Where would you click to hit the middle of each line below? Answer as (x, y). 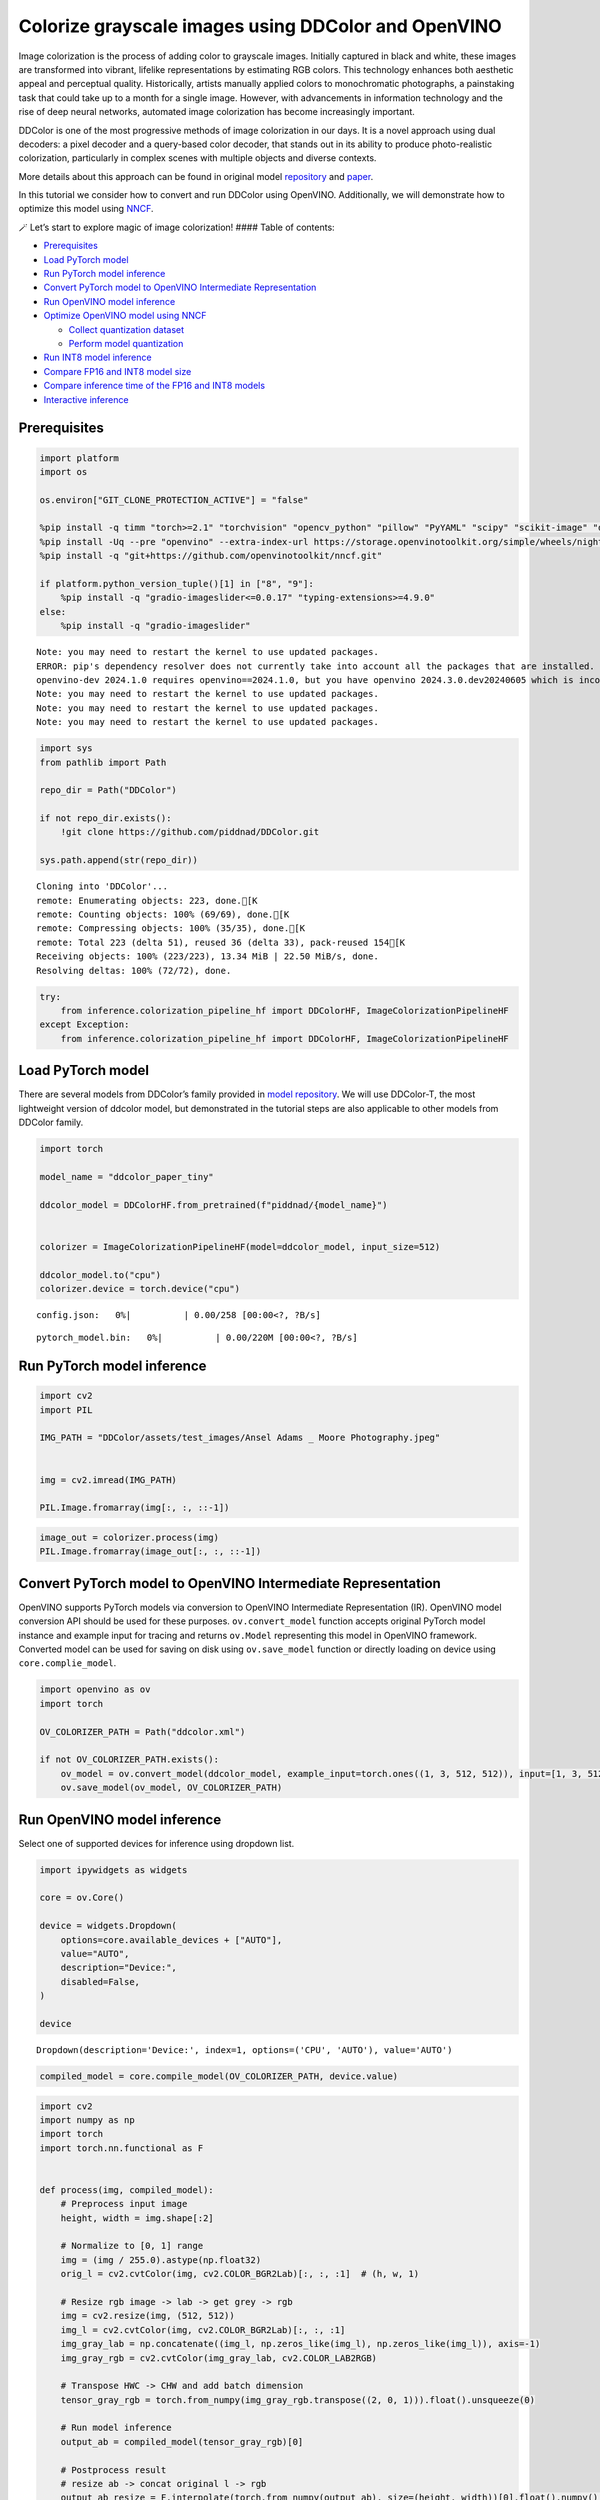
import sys (66, 748)
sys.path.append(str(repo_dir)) (119, 860)
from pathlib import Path (103, 762)
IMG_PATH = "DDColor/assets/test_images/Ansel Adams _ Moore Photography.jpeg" (240, 1438)
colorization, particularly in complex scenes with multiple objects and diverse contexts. (197, 158)
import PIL (66, 1409)
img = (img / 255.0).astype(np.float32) (161, 2259)
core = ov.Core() (82, 1898)
